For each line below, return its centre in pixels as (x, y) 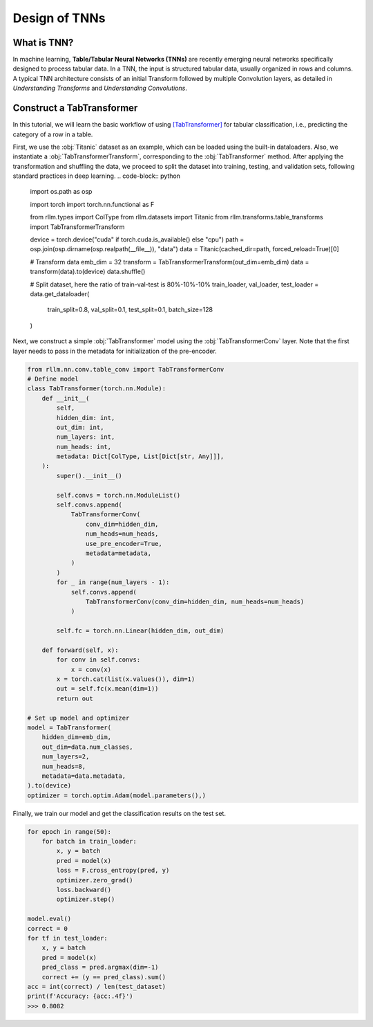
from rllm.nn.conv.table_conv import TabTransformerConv (126, 369)
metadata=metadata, (118, 553)
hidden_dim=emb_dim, (77, 737)
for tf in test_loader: (68, 938)
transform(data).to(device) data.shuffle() (88, 272)
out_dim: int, (80, 427)
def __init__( (66, 398)
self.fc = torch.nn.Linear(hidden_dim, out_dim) (140, 631)
